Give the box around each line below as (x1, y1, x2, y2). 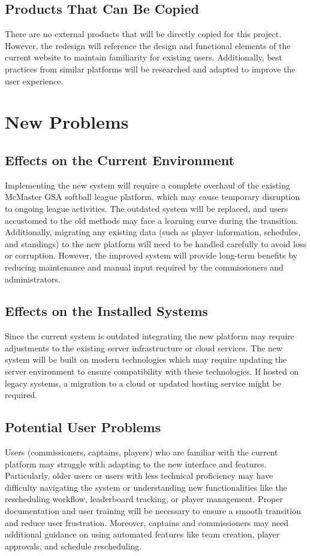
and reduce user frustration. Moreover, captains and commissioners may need (5, 516, 289, 528)
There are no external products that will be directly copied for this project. (5, 28, 282, 40)
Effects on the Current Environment (5, 150, 235, 169)
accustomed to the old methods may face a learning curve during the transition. (5, 214, 298, 226)
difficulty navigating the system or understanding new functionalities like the (5, 481, 287, 493)
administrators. (5, 272, 61, 285)
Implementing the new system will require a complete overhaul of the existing (5, 178, 290, 191)
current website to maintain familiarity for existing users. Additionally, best (5, 51, 283, 63)
